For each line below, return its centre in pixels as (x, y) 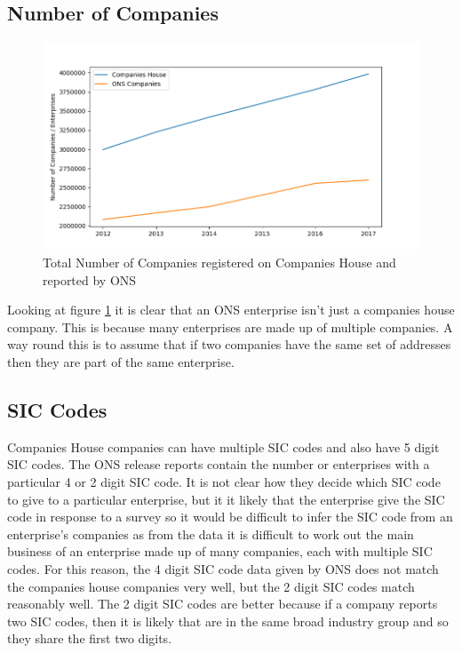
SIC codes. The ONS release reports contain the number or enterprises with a (219, 464)
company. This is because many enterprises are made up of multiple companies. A (230, 326)
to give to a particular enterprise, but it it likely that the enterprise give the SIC (226, 499)
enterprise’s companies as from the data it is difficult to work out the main (211, 534)
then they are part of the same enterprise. (121, 361)
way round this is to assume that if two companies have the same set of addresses (229, 344)
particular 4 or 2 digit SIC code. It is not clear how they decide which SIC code (224, 481)
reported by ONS (90, 279)
